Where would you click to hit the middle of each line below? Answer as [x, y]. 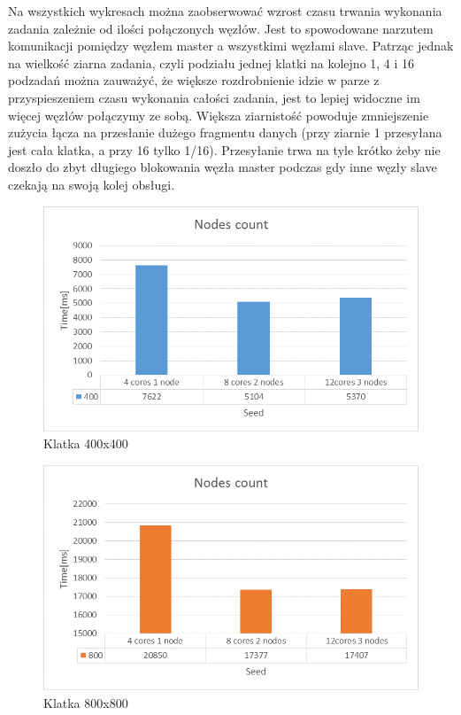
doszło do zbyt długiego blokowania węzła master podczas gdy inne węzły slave [223, 167]
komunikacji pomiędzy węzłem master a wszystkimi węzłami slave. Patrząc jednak [231, 46]
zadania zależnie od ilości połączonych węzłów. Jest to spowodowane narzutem [221, 28]
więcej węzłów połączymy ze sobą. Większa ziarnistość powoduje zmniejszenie [219, 115]
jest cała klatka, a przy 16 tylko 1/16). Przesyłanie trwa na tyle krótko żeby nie [224, 149]
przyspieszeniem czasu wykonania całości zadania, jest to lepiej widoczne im [214, 97]
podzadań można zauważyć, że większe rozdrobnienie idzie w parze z [194, 80]
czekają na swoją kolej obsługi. [92, 184]
